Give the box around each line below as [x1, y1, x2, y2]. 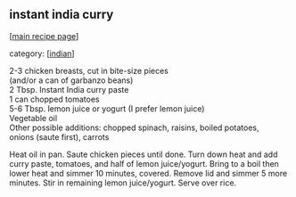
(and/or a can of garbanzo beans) [9, 75, 134, 86]
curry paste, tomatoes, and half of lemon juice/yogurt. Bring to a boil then [9, 158, 279, 168]
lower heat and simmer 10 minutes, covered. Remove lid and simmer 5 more [9, 168, 288, 178]
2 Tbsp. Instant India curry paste [9, 84, 129, 94]
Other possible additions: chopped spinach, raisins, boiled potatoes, [9, 122, 259, 133]
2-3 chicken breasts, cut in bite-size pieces [9, 65, 169, 76]
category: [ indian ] [9, 48, 75, 59]
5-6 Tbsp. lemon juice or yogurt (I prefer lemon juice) [9, 103, 205, 114]
